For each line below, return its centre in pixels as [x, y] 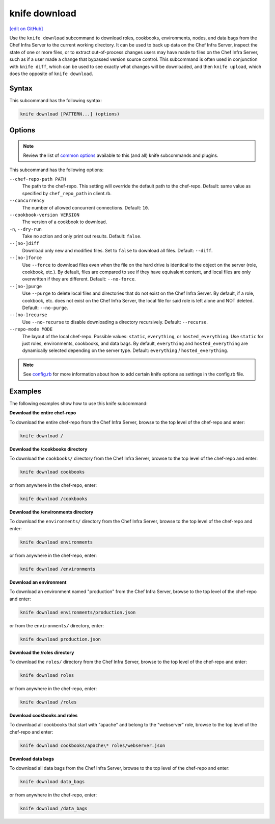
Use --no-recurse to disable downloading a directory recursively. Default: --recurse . [115, 322]
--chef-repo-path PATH [38, 179]
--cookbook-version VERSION [45, 215]
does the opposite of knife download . [51, 74]
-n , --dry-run [25, 229]
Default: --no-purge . [45, 308]
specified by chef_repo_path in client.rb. [67, 193]
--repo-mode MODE [31, 329]
